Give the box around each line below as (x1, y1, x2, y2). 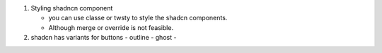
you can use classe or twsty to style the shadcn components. (48, 14, 228, 22)
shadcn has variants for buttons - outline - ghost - (30, 33, 177, 42)
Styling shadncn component (30, 4, 113, 12)
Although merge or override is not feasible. (48, 23, 173, 31)
